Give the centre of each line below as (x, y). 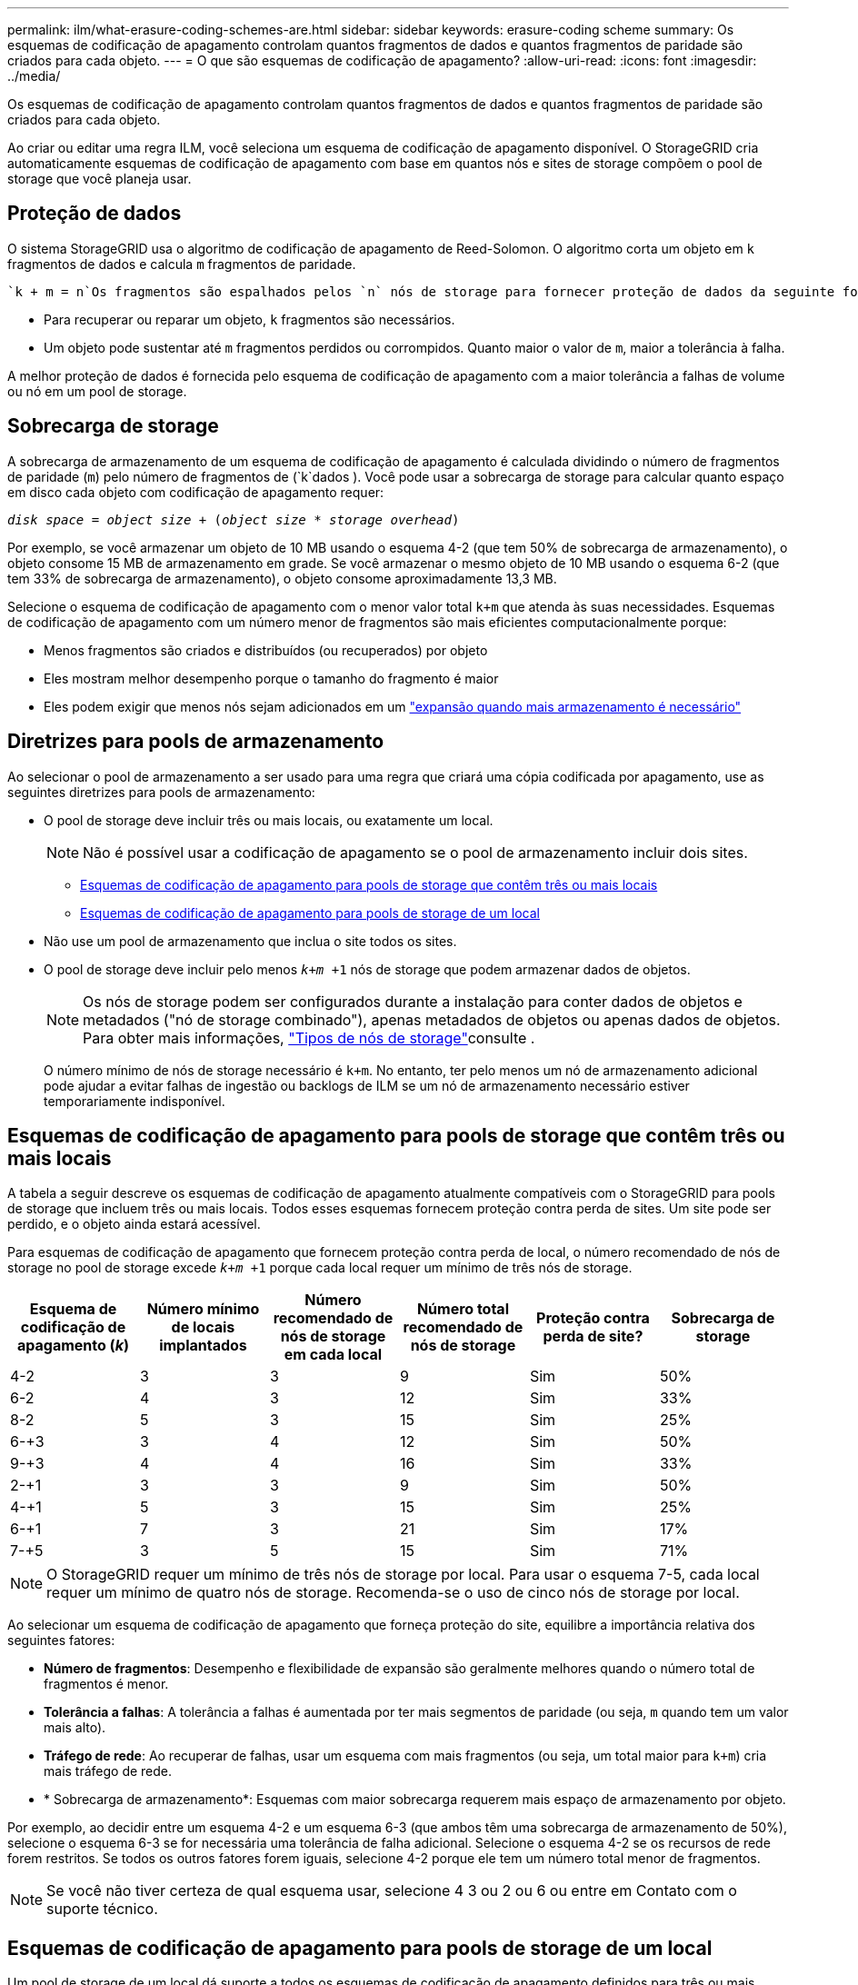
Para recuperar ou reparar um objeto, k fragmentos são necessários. (249, 319)
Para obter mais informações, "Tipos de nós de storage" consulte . (309, 1037)
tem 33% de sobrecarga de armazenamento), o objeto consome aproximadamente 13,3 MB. (282, 578)
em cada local (333, 1355)
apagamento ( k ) (73, 1346)
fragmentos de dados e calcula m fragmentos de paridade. (182, 264)
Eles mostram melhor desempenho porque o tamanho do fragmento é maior (271, 678)
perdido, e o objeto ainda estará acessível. (134, 1224)
